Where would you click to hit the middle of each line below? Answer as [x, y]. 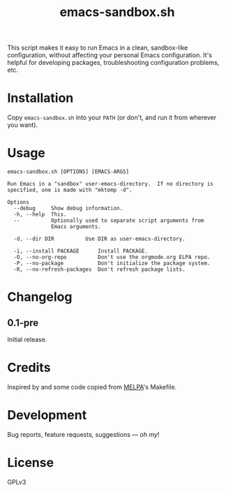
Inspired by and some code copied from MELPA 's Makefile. [92, 387]
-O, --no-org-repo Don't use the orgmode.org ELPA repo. [112, 258]
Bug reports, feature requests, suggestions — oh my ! [83, 434]
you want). [23, 125]
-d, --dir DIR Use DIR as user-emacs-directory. [100, 239]
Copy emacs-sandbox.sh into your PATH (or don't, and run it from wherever [112, 118]
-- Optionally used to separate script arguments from [109, 221]
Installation [40, 98]
